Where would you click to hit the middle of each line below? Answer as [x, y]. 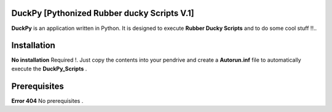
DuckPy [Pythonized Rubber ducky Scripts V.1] [103, 13]
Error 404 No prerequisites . [47, 100]
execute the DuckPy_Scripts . [49, 69]
